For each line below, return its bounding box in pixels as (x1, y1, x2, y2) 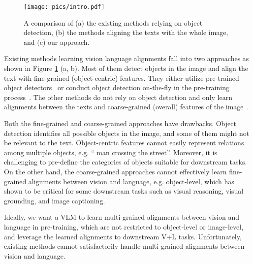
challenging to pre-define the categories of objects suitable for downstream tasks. (4, 157, 247, 167)
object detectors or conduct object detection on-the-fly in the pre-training (4, 82, 229, 93)
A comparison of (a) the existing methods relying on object (24, 17, 203, 28)
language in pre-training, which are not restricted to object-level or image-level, (4, 221, 244, 231)
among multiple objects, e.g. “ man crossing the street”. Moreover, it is (4, 147, 217, 157)
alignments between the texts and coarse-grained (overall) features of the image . (4, 101, 249, 112)
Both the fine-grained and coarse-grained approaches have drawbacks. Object (4, 118, 236, 128)
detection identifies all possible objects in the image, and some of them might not (4, 128, 250, 138)
